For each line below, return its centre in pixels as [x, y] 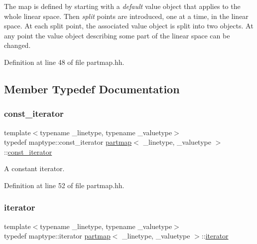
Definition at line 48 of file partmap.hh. [64, 62]
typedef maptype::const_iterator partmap [68, 142]
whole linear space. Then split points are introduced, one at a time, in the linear [126, 16]
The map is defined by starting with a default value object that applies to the [122, 6]
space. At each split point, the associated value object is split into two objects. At [129, 26]
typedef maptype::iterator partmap [57, 236]
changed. [17, 45]
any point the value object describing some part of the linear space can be [117, 35]
